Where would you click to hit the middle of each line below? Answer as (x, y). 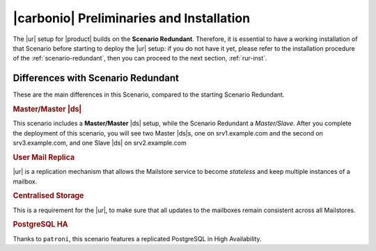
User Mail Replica (44, 157)
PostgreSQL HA (40, 225)
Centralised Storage (48, 196)
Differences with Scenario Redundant (96, 78)
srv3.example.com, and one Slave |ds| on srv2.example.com (100, 143)
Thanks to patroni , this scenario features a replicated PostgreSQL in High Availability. (137, 238)
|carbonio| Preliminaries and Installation (132, 18)
